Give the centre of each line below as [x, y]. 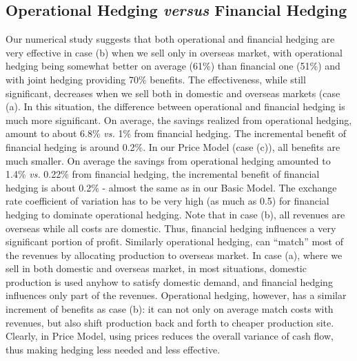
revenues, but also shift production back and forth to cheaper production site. [170, 322]
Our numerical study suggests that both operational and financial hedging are [170, 39]
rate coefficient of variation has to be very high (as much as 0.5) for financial [167, 201]
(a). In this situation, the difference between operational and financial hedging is [175, 106]
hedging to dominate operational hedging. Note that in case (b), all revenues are [175, 214]
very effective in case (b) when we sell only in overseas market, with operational [174, 52]
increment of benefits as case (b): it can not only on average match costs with [170, 309]
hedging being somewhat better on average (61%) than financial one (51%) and [173, 66]
